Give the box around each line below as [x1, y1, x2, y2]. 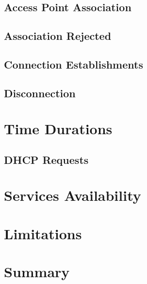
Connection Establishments [4, 56, 143, 71]
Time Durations [4, 119, 113, 139]
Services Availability [4, 185, 141, 205]
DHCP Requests [4, 152, 89, 167]
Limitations [4, 223, 82, 243]
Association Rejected [4, 28, 112, 43]
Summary [4, 262, 70, 282]
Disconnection [4, 85, 76, 100]
